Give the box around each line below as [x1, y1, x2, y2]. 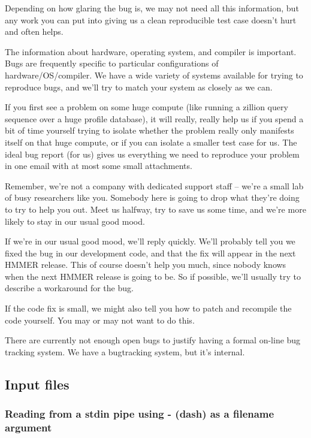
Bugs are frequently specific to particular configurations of [5, 57, 219, 70]
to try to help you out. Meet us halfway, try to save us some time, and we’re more [5, 203, 306, 215]
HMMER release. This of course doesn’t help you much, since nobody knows [5, 258, 286, 271]
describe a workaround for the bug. [5, 282, 134, 294]
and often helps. [5, 25, 64, 38]
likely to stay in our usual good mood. [5, 215, 145, 227]
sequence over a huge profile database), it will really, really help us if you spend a [5, 112, 304, 125]
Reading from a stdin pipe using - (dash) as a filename [5, 406, 274, 421]
